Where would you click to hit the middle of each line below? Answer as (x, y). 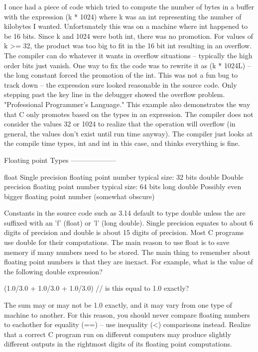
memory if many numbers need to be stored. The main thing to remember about (127, 252)
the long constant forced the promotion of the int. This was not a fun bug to (121, 75)
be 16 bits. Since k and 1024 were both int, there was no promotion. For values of (129, 36)
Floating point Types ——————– (60, 160)
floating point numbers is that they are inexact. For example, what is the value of (129, 262)
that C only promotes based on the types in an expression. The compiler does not (129, 114)
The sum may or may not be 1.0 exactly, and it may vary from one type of (118, 305)
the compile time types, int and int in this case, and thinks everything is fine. (122, 143)
